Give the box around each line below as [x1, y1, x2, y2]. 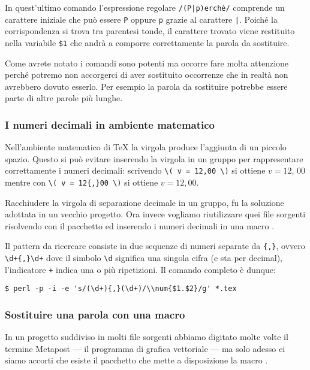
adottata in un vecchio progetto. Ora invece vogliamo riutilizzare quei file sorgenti [5, 208, 306, 220]
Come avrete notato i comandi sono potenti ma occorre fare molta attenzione [5, 56, 289, 69]
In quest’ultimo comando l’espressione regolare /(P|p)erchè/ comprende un [5, 1, 285, 13]
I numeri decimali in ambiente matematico [5, 117, 215, 132]
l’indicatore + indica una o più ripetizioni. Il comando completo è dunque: [5, 263, 276, 275]
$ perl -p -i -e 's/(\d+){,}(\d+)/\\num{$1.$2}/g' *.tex [5, 284, 237, 293]
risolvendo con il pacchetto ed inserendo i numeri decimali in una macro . [5, 219, 275, 232]
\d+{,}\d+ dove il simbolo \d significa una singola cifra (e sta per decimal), [5, 251, 282, 264]
